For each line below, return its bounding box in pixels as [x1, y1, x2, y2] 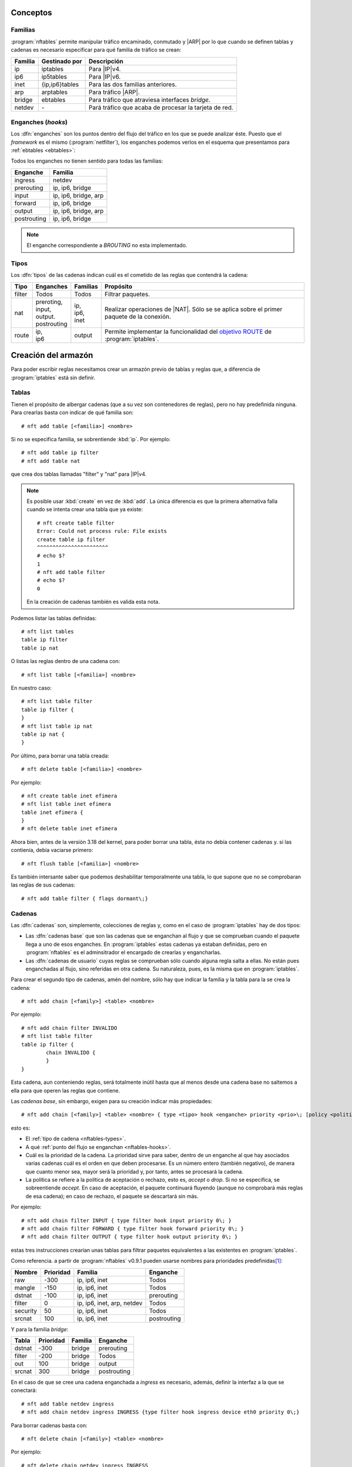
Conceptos [11, 8, 52, 18]
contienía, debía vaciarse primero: [11, 847, 93, 854]
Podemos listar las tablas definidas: [11, 614, 97, 621]
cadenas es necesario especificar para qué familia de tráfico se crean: [11, 46, 182, 53]
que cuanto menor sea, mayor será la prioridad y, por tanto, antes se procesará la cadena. [25, 1168, 243, 1175]
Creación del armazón [11, 350, 93, 360]
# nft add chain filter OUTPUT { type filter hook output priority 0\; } [21, 1233, 238, 1240]
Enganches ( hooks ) [11, 118, 67, 126]
